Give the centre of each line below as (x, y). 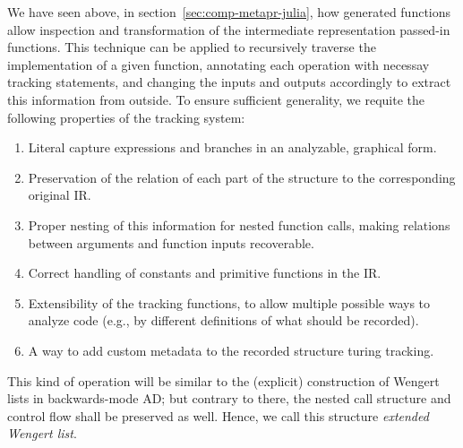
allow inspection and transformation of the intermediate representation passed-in (229, 29)
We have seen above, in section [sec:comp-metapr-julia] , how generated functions (229, 12)
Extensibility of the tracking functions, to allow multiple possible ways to (229, 302)
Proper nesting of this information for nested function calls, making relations (239, 224)
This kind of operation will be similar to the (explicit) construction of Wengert (223, 380)
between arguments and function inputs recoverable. (171, 242)
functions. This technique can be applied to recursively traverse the (192, 47)
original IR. (60, 195)
